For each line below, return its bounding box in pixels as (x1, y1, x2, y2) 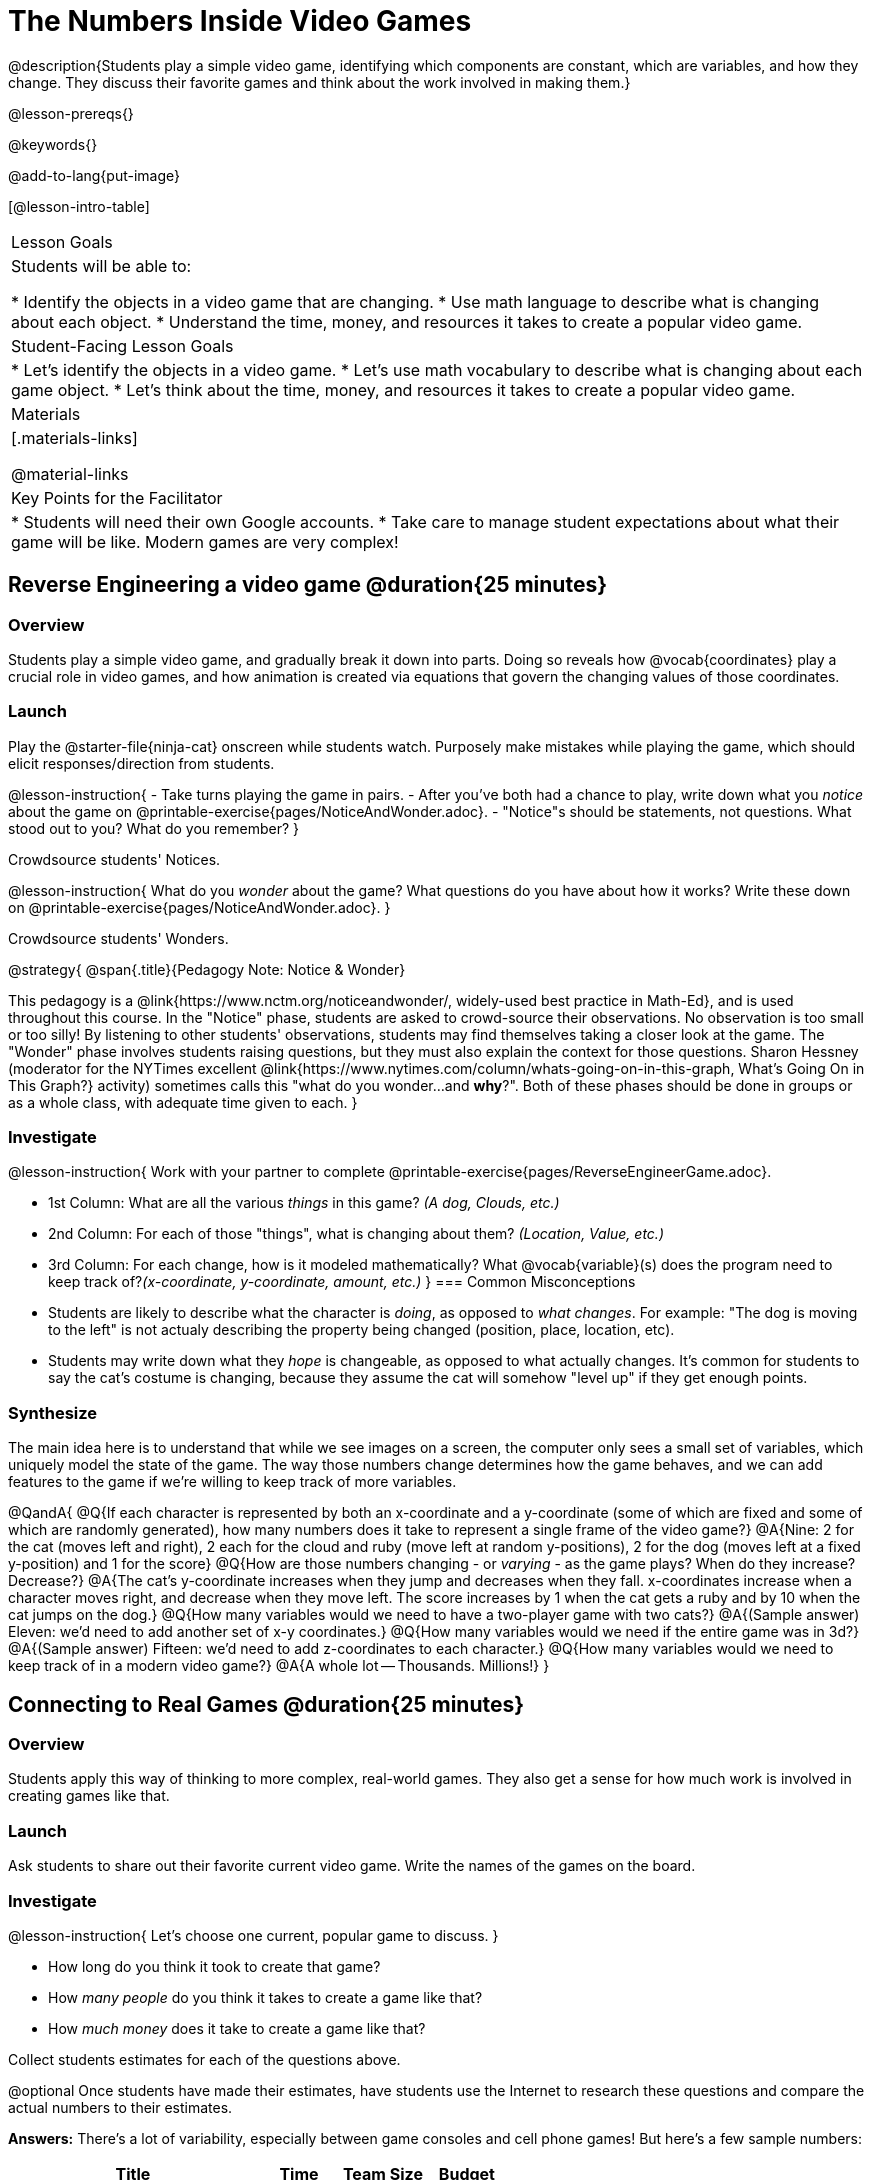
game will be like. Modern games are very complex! (11, 531, 399, 552)
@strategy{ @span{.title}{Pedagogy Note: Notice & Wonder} (8, 960, 406, 978)
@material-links (11, 463, 129, 484)
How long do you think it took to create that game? (48, 1957, 381, 1975)
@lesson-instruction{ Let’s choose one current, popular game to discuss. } (8, 1926, 499, 1944)
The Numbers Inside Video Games (8, 4, 472, 38)
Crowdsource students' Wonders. (8, 929, 229, 947)
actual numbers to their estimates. (8, 2098, 233, 2116)
